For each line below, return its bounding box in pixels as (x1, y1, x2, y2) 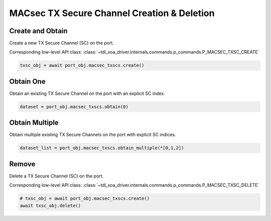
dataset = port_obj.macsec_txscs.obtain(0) (20, 103, 129, 109)
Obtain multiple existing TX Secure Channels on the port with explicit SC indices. (9, 132, 176, 138)
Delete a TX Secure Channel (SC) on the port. (9, 173, 104, 179)
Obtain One (9, 77, 46, 85)
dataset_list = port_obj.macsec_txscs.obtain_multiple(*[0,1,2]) (20, 145, 184, 151)
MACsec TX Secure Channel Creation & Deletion (9, 8, 215, 19)
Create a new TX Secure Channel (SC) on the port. (9, 40, 114, 46)
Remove (9, 160, 36, 168)
